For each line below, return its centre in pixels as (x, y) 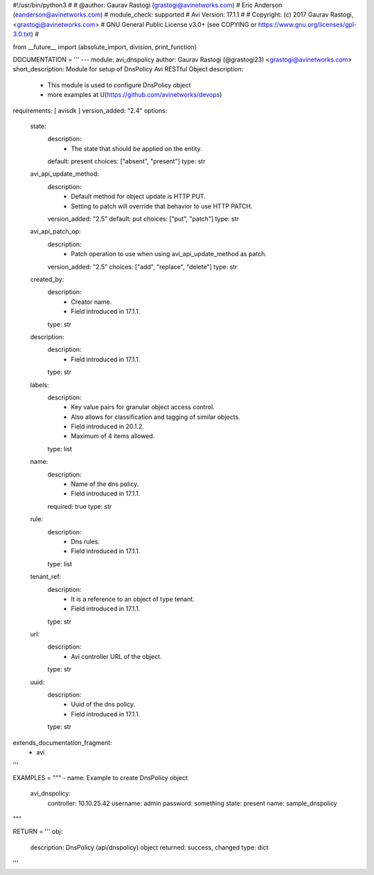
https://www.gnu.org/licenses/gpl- (307, 24)
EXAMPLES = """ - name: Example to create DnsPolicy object (100, 777)
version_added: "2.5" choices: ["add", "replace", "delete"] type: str (142, 267)
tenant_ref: (46, 577)
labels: (39, 385)
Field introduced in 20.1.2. (108, 426)
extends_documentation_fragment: (62, 742)
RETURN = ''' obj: (38, 831)
